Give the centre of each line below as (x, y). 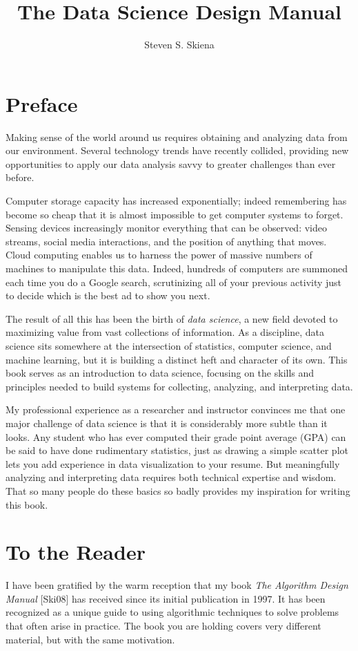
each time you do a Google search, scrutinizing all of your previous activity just (174, 282)
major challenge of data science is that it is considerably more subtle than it (167, 423)
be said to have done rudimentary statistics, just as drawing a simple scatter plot (177, 450)
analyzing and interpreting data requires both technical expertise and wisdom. (171, 477)
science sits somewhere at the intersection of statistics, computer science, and (169, 345)
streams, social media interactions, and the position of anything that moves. (166, 241)
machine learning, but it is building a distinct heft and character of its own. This (177, 359)
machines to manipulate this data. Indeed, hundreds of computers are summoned (177, 268)
